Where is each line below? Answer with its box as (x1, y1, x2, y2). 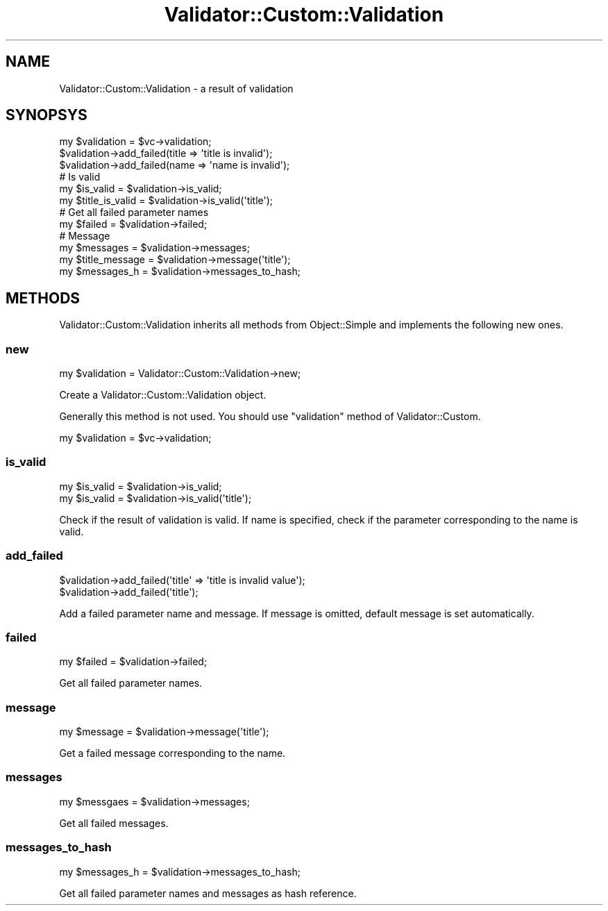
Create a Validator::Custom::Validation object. (59, 389, 267, 401)
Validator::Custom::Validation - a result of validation (59, 82, 294, 94)
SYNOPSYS (6, 106, 87, 124)
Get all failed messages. (59, 817, 169, 829)
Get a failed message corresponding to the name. (59, 747, 286, 760)
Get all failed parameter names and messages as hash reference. (59, 887, 357, 899)
